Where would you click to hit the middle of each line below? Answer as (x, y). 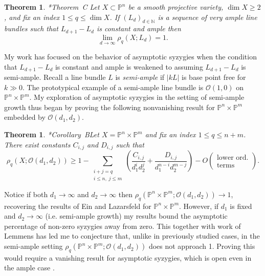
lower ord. (233, 158)
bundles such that (31, 28)
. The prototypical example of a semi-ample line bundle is (113, 87)
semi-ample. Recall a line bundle (55, 77)
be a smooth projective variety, (176, 7)
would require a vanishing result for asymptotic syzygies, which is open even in (128, 257)
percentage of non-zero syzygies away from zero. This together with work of (123, 226)
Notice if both (26, 194)
